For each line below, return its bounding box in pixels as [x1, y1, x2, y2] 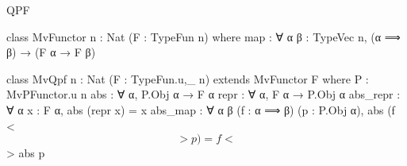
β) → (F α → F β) [6, 44, 96, 60]
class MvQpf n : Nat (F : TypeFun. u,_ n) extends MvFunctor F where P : [6, 70, 369, 87]
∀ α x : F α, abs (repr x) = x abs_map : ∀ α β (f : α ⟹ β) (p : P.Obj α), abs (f [6, 101, 395, 118]
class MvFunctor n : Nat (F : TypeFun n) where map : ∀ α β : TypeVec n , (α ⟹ [6, 28, 401, 44]
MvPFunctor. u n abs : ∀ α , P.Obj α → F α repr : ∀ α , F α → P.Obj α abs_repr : [6, 86, 401, 102]
